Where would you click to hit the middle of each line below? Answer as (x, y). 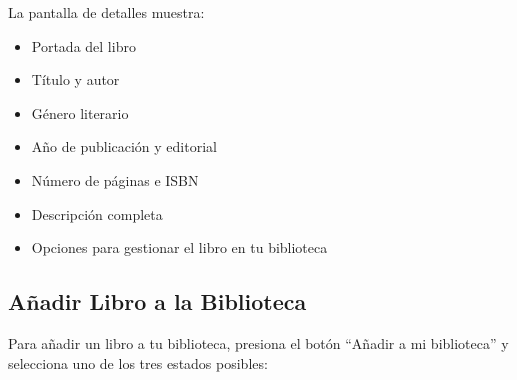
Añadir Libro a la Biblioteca (157, 301)
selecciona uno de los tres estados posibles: (138, 362)
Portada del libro (83, 45)
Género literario (80, 112)
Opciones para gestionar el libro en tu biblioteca (179, 247)
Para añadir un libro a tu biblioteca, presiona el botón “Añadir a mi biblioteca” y (258, 342)
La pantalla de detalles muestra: (106, 12)
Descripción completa (97, 213)
